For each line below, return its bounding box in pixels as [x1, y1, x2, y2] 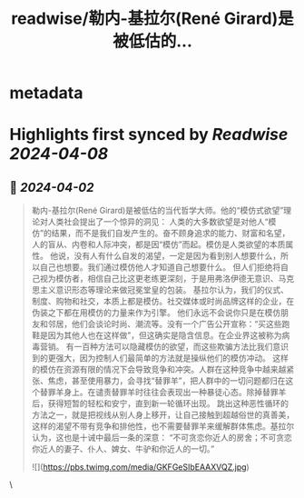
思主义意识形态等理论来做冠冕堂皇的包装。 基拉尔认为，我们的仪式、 [31, 284, 289, 295]
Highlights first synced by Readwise [9, 124, 289, 145]
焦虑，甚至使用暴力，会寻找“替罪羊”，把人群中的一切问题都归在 [47, 375, 286, 386]
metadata [9, 83, 83, 104]
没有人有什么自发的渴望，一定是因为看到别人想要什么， [74, 251, 281, 262]
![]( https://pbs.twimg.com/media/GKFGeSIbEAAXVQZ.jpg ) [31, 462, 250, 473]
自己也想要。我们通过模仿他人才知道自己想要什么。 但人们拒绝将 [39, 262, 281, 273]
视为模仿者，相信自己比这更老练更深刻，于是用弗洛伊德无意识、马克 [39, 274, 295, 284]
